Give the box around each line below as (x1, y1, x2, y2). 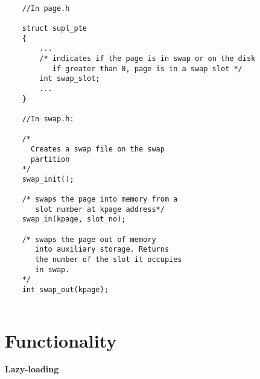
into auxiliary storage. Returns (35, 245, 170, 254)
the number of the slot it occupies (35, 255, 182, 264)
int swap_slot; (39, 74, 100, 83)
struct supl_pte (22, 24, 87, 33)
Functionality (5, 328, 117, 352)
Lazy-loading (5, 363, 59, 375)
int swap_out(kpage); (22, 285, 109, 295)
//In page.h (22, 4, 70, 13)
